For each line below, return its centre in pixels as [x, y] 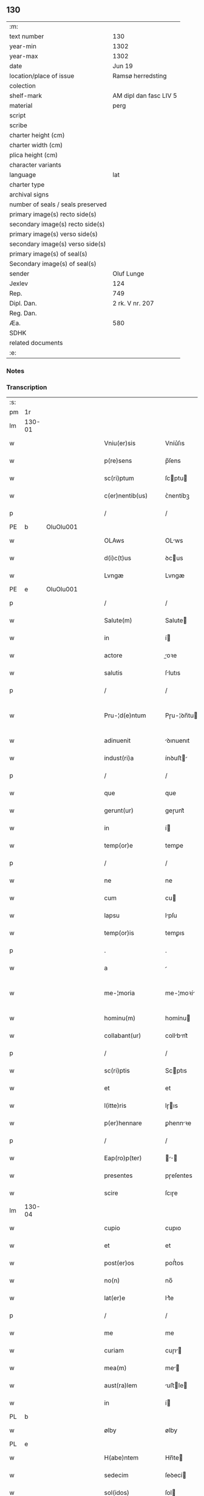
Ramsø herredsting [140, 75]
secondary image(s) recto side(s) [57, 224]
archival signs [29, 194]
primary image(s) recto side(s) [53, 214]
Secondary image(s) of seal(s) [53, 263]
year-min [23, 46]
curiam [114, 1351]
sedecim [116, 1475]
